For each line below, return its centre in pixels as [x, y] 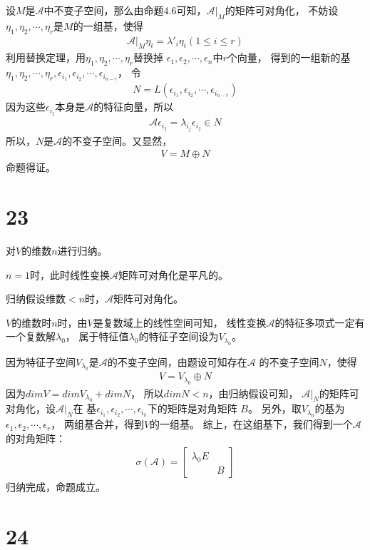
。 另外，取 [275, 408]
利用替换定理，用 [46, 57]
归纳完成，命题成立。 [56, 487]
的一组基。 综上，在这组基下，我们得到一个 [251, 424]
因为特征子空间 [41, 361]
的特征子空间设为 [179, 336]
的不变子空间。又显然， [117, 140]
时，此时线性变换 [70, 274]
